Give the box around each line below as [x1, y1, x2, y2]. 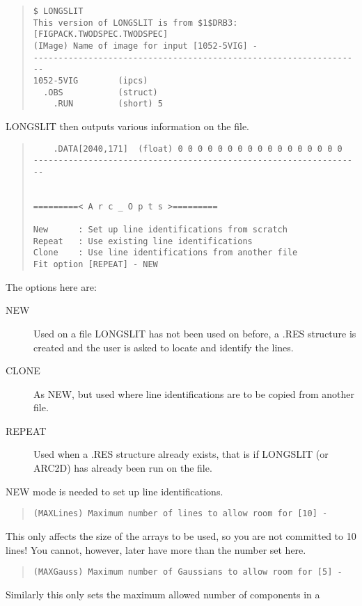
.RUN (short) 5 [53, 99, 163, 109]
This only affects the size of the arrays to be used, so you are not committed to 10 [6, 528, 356, 543]
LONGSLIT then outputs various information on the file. [6, 118, 249, 133]
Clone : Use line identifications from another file [33, 248, 298, 258]
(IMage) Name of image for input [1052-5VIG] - [33, 40, 258, 51]
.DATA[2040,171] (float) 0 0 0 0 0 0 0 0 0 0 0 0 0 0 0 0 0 [53, 143, 343, 154]
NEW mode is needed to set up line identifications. [6, 484, 223, 498]
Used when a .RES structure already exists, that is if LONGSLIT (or [33, 447, 329, 461]
